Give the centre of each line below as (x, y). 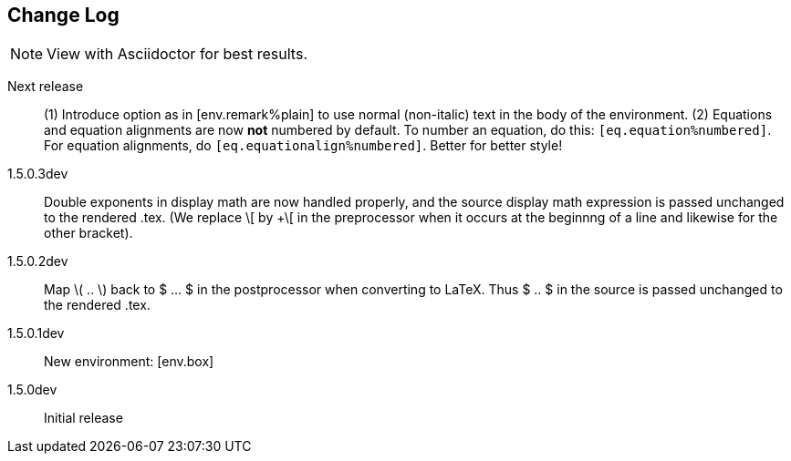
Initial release (83, 418)
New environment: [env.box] (129, 362)
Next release (46, 87)
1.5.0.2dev (38, 261)
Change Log (63, 15)
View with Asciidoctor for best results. (177, 54)
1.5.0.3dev (38, 174)
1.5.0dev (32, 390)
